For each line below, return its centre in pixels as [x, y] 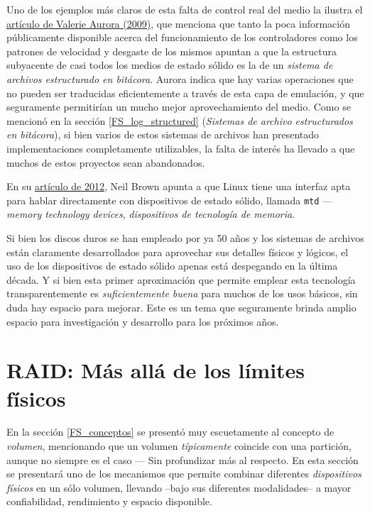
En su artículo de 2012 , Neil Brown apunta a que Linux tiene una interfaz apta [179, 186]
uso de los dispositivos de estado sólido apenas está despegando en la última [172, 266]
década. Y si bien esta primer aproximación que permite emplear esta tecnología [181, 279]
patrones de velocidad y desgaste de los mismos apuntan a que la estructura [172, 51]
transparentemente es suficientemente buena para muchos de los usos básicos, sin [182, 293]
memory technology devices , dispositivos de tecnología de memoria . [151, 214]
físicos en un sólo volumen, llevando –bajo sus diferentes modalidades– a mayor [179, 487]
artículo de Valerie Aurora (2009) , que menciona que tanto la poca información [178, 23]
